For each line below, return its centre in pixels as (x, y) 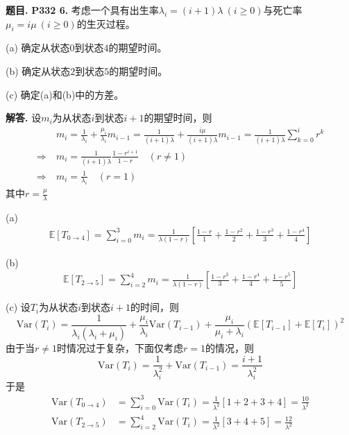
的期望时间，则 (178, 118)
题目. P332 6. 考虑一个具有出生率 (82, 10)
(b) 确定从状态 (38, 70)
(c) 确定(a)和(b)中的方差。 (65, 94)
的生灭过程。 (106, 23)
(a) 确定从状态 (38, 48)
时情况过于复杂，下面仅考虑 (120, 347)
